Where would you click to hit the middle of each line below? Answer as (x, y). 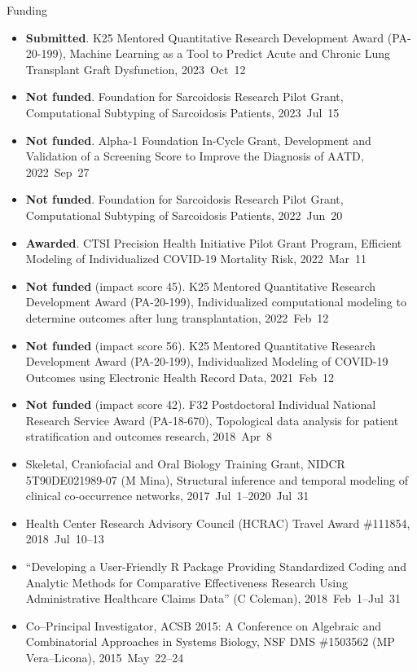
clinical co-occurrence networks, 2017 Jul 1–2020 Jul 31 (167, 496)
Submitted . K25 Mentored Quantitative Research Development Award (205, 37)
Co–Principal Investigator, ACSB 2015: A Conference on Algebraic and (203, 625)
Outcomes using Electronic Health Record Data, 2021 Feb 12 (180, 377)
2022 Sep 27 (57, 171)
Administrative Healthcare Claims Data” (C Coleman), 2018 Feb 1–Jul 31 (213, 598)
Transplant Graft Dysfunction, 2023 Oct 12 (136, 69)
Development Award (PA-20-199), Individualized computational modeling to (216, 302)
